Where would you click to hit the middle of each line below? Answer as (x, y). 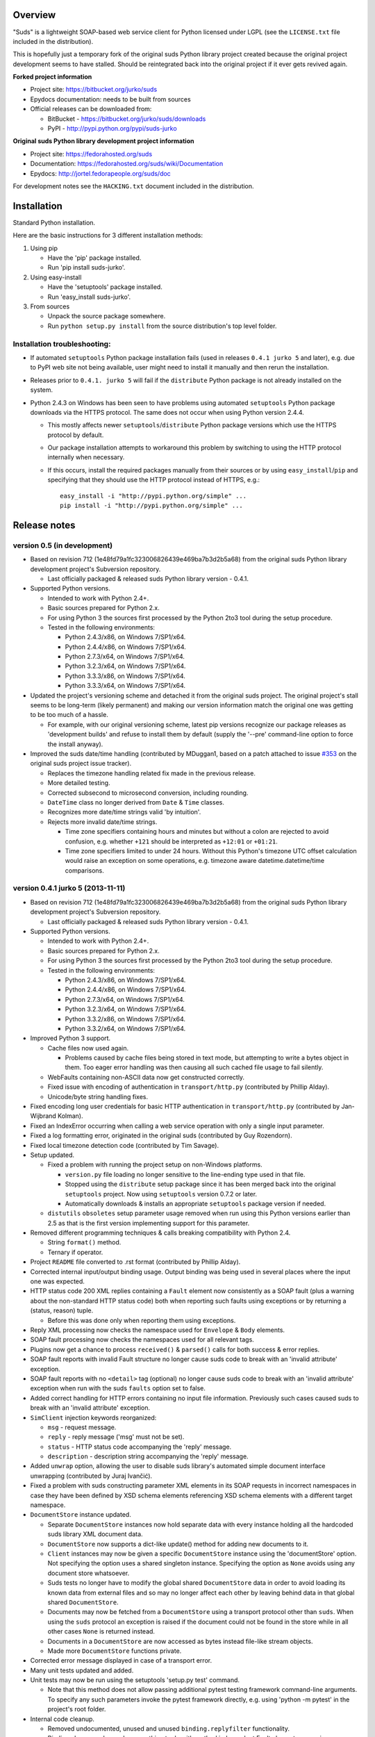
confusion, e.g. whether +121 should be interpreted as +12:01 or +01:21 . (171, 841)
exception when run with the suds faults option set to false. (118, 1388)
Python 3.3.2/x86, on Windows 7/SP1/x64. (125, 1019)
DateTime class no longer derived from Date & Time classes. (136, 802)
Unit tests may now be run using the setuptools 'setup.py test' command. (135, 1680)
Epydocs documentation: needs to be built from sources (110, 99)
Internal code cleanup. (62, 1719)
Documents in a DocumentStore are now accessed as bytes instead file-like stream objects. (180, 1641)
